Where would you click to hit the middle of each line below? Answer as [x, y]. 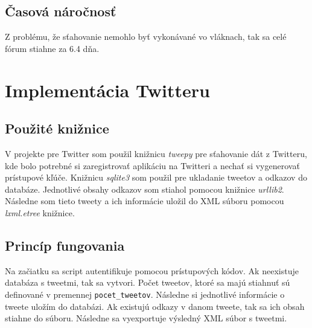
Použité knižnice [57, 128]
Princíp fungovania [65, 245]
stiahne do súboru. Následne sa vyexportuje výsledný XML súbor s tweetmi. [146, 318]
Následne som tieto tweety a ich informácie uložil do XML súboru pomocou [145, 201]
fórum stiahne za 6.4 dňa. [52, 48]
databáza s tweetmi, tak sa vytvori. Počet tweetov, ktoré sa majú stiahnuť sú [148, 282]
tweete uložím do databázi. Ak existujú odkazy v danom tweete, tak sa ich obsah [155, 306]
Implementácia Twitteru [107, 90]
